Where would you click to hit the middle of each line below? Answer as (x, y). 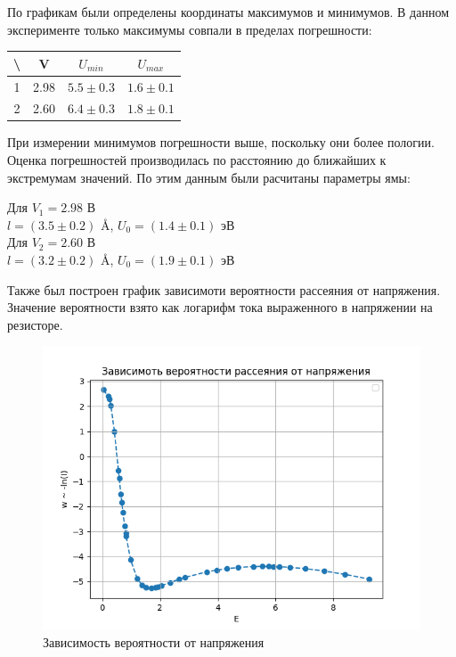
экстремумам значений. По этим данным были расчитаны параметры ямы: (209, 177)
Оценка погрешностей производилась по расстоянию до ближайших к (197, 160)
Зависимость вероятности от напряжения (154, 642)
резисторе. (35, 324)
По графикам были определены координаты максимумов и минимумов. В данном (228, 12)
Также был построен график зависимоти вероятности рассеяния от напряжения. (224, 289)
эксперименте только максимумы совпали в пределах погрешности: (190, 29)
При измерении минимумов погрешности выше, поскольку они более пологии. (221, 142)
